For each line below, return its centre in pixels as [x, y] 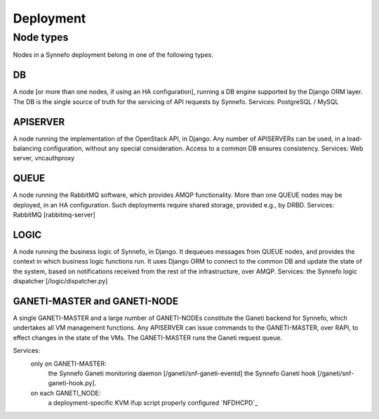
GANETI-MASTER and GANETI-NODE [96, 301]
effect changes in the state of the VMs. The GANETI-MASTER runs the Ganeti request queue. [148, 337]
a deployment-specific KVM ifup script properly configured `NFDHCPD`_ [153, 403]
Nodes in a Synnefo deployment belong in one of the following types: [113, 55]
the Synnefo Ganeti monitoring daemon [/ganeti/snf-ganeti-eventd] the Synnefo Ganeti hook [182, 373]
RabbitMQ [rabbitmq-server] [54, 215]
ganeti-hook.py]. [72, 383]
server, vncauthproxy [44, 158]
